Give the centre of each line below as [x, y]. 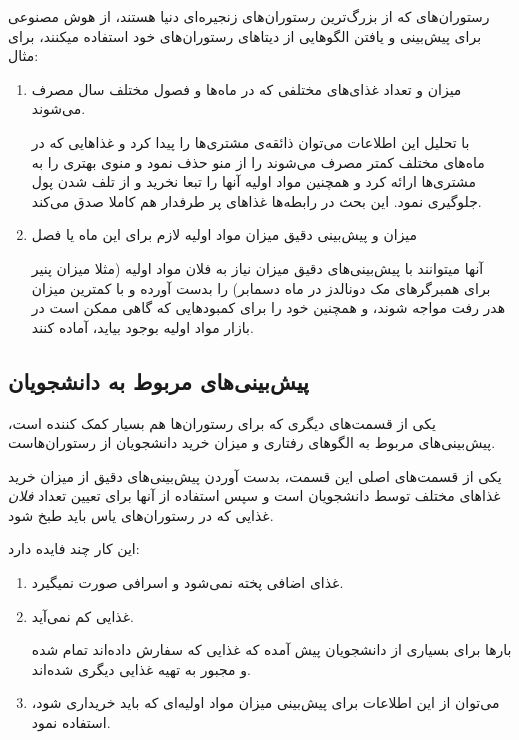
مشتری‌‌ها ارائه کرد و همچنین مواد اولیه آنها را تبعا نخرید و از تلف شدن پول [254, 181]
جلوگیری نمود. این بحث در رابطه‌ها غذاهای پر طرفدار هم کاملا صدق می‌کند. [256, 200]
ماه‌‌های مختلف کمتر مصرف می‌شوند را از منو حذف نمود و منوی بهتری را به [258, 161]
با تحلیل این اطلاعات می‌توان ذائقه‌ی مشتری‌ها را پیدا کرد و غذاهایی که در [250, 141]
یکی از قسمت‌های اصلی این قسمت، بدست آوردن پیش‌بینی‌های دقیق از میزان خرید [255, 475]
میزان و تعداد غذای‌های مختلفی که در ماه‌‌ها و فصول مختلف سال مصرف [246, 88]
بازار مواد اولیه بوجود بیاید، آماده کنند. [142, 326]
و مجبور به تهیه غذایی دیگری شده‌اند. [141, 668]
